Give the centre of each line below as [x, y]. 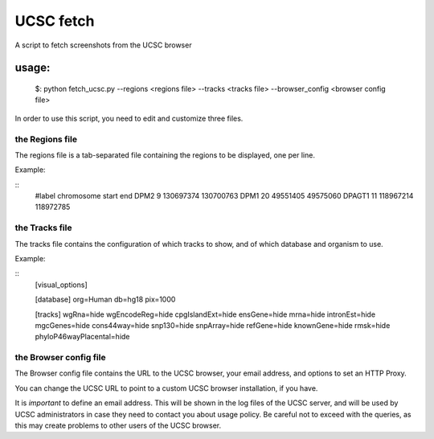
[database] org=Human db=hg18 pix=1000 [105, 300]
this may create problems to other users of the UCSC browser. [118, 425]
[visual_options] [61, 285]
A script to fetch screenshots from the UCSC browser [103, 45]
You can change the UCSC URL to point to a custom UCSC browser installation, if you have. [166, 388]
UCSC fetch [55, 21]
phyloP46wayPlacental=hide [82, 337]
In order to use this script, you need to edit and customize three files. [129, 118]
